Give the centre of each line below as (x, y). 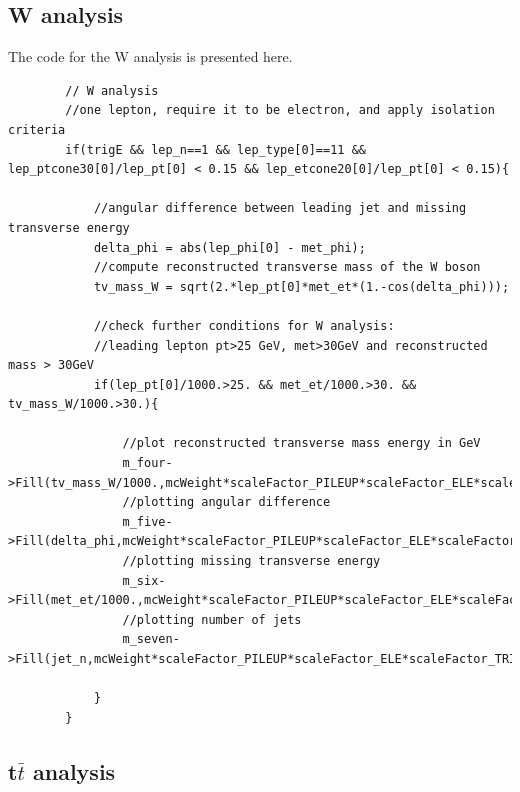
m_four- (147, 463)
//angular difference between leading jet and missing (280, 208)
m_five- (147, 521)
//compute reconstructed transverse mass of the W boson (287, 267)
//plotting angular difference (226, 502)
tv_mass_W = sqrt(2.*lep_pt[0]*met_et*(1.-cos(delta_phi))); (301, 286)
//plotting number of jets (212, 619)
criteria (37, 129)
